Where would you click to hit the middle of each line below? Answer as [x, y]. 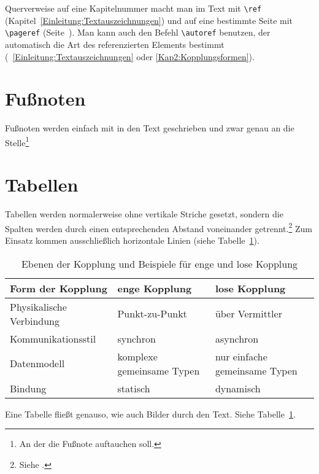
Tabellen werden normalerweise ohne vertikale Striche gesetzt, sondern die [144, 214]
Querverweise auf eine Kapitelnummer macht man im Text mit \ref [133, 8]
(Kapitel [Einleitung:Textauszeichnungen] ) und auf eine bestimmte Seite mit [149, 20]
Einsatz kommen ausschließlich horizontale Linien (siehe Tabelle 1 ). [132, 240]
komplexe [137, 356]
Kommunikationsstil [53, 338]
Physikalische [38, 306]
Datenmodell [37, 363]
